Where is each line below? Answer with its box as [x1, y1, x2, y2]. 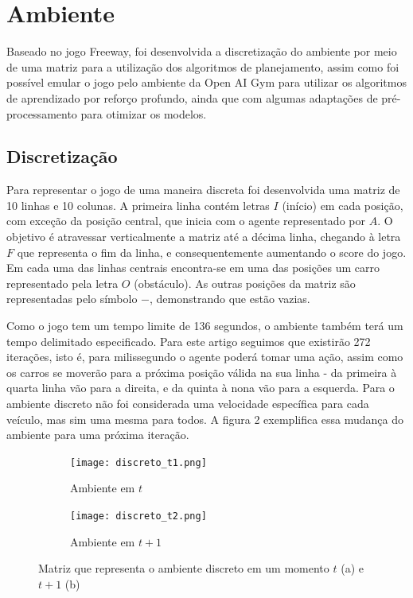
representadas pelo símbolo [6, 290, 138, 307]
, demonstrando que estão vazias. [149, 290, 310, 307]
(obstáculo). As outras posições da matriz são [134, 274, 356, 291]
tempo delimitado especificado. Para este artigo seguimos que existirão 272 [6, 332, 371, 349]
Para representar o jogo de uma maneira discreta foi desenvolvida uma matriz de [6, 181, 400, 198]
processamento [6, 105, 77, 122]
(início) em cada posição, [282, 196, 403, 213]
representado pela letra [6, 274, 119, 291]
